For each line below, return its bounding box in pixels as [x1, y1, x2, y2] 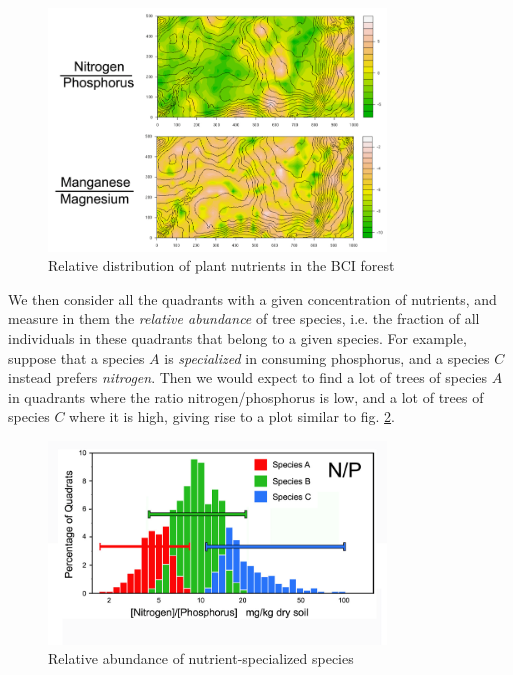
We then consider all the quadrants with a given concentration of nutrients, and [8, 288, 497, 309]
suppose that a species [8, 347, 145, 368]
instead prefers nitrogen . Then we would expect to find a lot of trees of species [8, 367, 488, 388]
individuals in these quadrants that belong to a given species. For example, [8, 328, 467, 349]
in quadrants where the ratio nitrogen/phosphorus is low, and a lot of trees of [8, 386, 484, 407]
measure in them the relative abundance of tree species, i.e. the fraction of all [8, 308, 480, 329]
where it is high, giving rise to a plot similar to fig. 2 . [69, 406, 395, 427]
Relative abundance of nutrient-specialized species [48, 648, 354, 669]
